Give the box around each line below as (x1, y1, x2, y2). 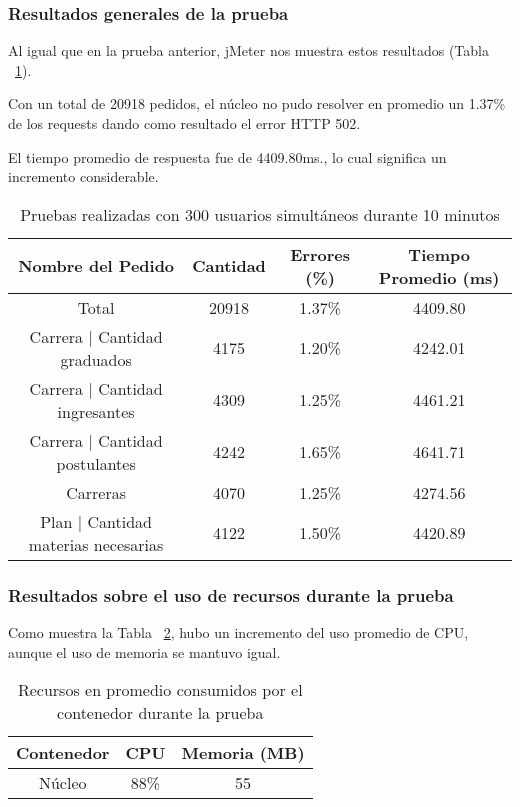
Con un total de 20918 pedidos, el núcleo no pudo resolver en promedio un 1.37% (8, 93, 506, 114)
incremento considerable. (8, 166, 159, 187)
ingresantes (57, 399, 135, 423)
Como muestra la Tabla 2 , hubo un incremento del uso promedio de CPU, (8, 622, 469, 642)
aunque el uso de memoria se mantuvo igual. (8, 641, 281, 662)
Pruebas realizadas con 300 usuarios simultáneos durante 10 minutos (20, 202, 500, 226)
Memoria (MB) (181, 741, 305, 765)
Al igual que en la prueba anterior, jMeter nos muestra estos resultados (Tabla (8, 40, 489, 61)
